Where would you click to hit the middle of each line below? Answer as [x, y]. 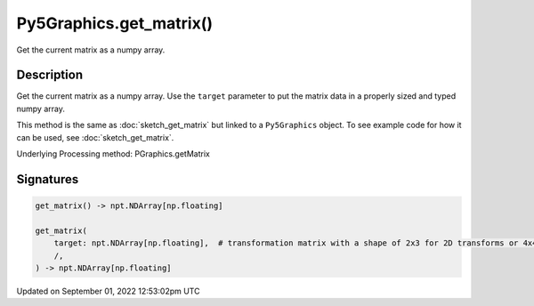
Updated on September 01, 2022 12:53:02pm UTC [108, 291]
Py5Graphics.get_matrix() [115, 23]
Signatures [48, 179]
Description [50, 75]
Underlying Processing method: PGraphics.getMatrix [113, 154]
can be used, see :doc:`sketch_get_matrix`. [95, 137]
